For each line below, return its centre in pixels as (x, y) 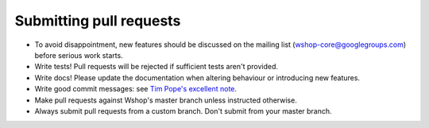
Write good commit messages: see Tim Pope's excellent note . (136, 89)
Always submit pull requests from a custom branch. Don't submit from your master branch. (184, 111)
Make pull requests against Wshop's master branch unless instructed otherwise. (166, 100)
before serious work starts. (79, 55)
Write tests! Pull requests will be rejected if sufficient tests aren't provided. (156, 67)
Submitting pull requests (98, 21)
